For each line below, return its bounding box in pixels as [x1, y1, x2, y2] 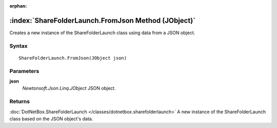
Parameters [9, 67, 39, 74]
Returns [9, 98, 30, 105]
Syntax [9, 42, 28, 49]
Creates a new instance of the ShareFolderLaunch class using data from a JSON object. [9, 30, 195, 36]
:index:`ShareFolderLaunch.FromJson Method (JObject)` [9, 16, 196, 25]
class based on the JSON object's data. [9, 115, 93, 122]
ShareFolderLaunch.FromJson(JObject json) [18, 55, 127, 61]
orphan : [9, 3, 27, 9]
